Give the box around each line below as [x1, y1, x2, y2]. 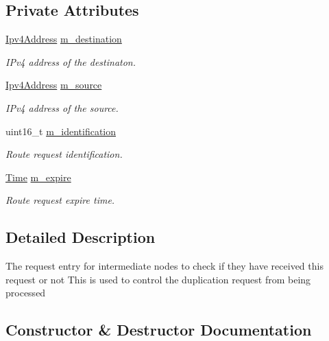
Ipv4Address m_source [5, 78, 102, 92]
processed [5, 285, 46, 300]
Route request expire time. [5, 193, 115, 207]
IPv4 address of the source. [5, 100, 119, 115]
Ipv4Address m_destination [5, 32, 122, 46]
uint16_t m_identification [5, 124, 117, 138]
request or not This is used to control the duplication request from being [5, 272, 311, 286]
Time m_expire [5, 169, 71, 184]
